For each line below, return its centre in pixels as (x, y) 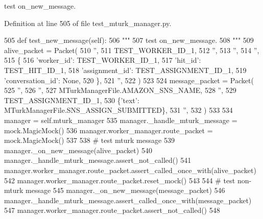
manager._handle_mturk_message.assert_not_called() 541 (98, 160)
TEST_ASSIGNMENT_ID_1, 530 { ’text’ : (72, 100)
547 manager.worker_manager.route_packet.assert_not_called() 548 (112, 210)
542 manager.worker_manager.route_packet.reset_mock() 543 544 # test (120, 180)
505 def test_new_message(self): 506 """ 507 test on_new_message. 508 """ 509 (129, 40)
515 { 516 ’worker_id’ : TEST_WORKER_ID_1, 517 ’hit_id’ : (103, 60)
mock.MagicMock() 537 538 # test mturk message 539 (89, 140)
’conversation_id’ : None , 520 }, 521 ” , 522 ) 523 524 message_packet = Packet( (129, 80)
